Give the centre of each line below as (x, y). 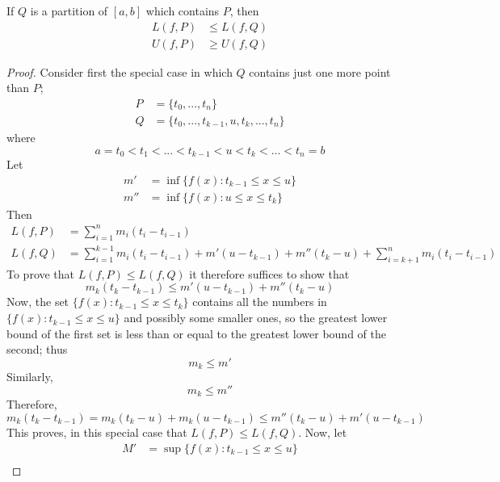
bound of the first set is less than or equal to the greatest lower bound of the (196, 333)
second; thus (37, 349)
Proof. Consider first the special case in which (120, 71)
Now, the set (38, 302)
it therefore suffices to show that (269, 273)
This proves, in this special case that (97, 432)
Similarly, (30, 377)
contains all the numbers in (260, 302)
